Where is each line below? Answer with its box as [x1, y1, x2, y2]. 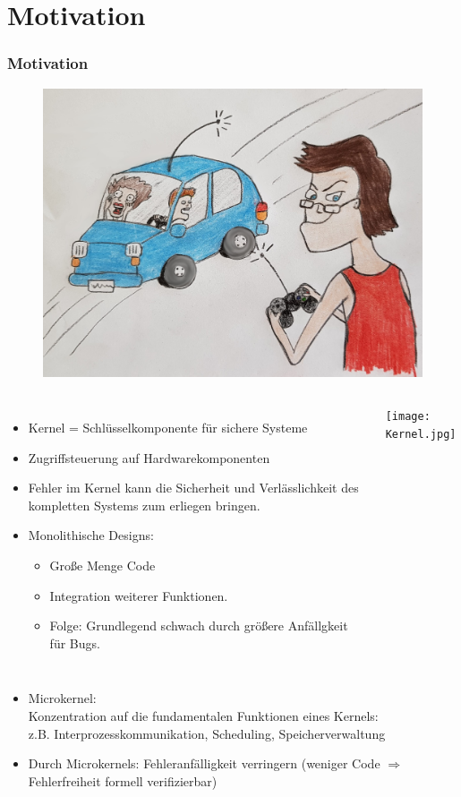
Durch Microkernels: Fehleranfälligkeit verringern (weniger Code [28, 754, 380, 773]
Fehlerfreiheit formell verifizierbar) [28, 771, 218, 790]
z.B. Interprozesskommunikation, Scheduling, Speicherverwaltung [28, 724, 386, 742]
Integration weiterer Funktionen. [49, 586, 228, 604]
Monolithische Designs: [28, 526, 154, 544]
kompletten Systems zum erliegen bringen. [28, 495, 260, 514]
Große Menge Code [49, 556, 156, 575]
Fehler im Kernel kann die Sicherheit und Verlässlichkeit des [28, 478, 359, 497]
